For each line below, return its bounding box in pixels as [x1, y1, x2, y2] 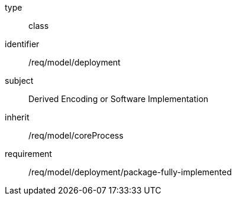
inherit [5, 112, 30, 122]
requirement [5, 149, 52, 159]
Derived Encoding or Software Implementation [28, 94, 209, 104]
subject [5, 76, 34, 86]
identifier [5, 39, 40, 49]
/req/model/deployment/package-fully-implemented [28, 167, 232, 177]
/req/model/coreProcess [28, 130, 124, 140]
